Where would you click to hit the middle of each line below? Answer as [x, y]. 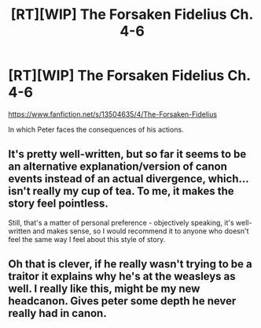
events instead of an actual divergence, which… [129, 179]
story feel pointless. [58, 204]
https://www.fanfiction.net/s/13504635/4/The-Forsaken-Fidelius [113, 114]
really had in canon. [58, 313]
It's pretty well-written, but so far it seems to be [127, 154]
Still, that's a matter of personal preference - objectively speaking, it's [121, 222]
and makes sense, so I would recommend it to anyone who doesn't [141, 231]
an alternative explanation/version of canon [118, 167]
